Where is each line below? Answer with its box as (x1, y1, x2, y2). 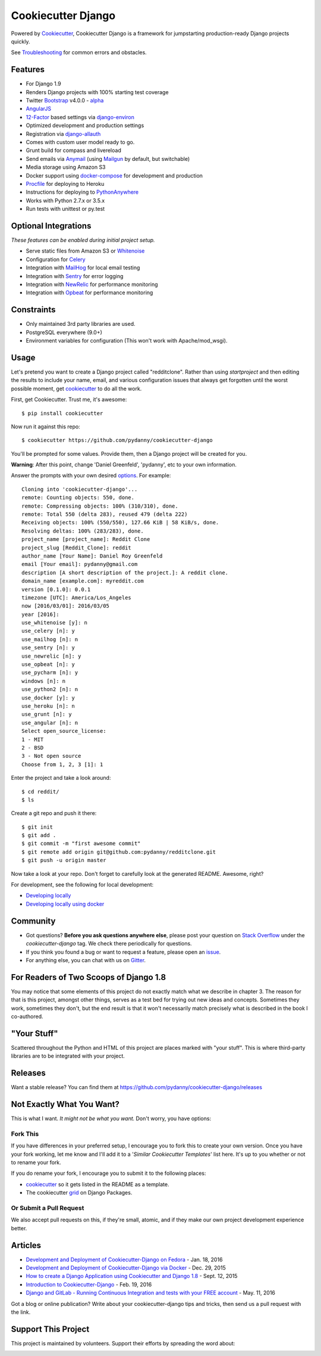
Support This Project (11, 1324, 90, 1334)
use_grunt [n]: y (21, 711, 72, 718)
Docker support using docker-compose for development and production (26, 172, 203, 179)
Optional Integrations (11, 220, 92, 231)
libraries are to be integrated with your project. (11, 1052, 125, 1060)
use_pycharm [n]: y (21, 669, 78, 676)
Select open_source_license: (21, 727, 106, 735)
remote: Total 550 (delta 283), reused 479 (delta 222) (21, 511, 188, 518)
